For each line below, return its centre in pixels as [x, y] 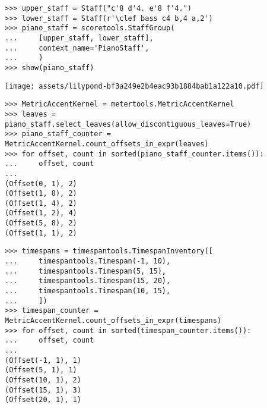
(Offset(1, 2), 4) [41, 213]
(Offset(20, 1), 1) [43, 400]
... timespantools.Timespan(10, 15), [88, 291]
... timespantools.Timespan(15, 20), [88, 281]
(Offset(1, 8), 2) [41, 194]
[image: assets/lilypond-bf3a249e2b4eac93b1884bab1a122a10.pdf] [134, 86]
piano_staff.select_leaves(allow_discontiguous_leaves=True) [128, 124]
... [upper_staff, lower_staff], [79, 38]
